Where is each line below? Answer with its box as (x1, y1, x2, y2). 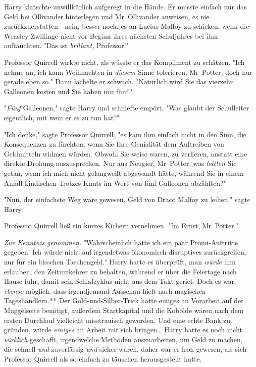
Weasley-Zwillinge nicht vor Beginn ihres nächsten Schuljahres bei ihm (4, 30, 218, 41)
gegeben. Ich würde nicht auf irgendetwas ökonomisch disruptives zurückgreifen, (4, 247, 246, 257)
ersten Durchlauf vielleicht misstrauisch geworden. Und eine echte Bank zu (4, 315, 230, 325)
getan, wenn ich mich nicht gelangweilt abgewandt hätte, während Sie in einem (4, 167, 244, 178)
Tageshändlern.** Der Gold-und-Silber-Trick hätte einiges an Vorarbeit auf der (4, 295, 244, 306)
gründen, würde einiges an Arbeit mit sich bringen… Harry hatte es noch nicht (4, 324, 243, 335)
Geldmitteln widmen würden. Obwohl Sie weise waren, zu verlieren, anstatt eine (4, 148, 247, 158)
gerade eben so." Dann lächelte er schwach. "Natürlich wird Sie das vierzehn (4, 76, 234, 87)
